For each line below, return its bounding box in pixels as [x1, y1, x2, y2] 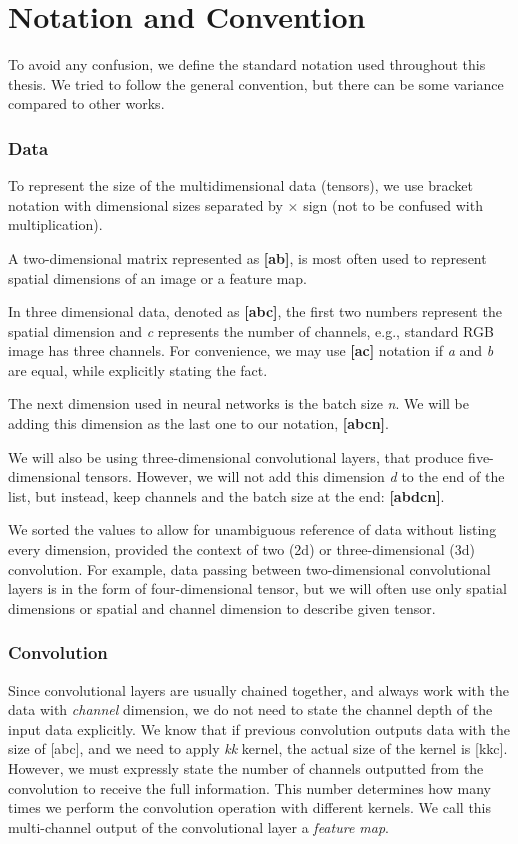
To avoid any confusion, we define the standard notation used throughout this [8, 54, 486, 75]
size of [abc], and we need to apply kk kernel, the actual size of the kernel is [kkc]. [8, 738, 508, 759]
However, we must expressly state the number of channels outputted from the [8, 758, 484, 778]
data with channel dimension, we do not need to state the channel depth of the [8, 699, 493, 720]
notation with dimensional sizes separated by [8, 194, 283, 215]
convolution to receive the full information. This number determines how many [8, 777, 491, 798]
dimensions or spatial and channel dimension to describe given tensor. [8, 597, 436, 618]
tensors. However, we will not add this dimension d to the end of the [85, 466, 505, 487]
